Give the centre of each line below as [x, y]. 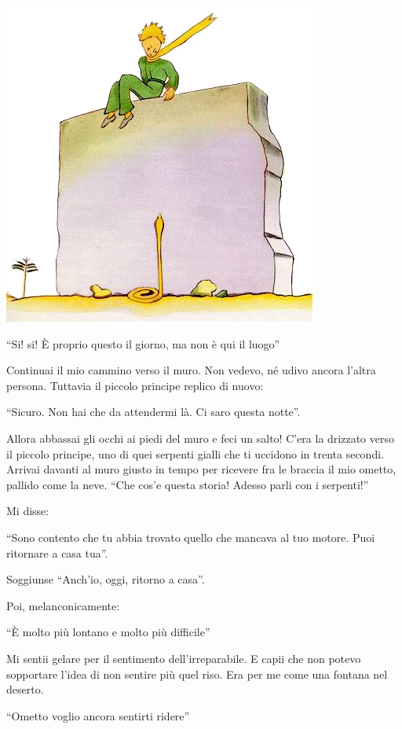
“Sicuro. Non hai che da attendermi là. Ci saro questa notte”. [153, 412]
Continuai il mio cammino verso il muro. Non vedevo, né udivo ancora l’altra [191, 370]
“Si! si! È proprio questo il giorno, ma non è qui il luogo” [143, 343]
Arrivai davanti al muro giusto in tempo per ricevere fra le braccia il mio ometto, [201, 469]
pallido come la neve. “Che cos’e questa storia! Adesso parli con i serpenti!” [188, 484]
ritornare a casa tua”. [57, 552]
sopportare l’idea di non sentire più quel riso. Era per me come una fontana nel [197, 674]
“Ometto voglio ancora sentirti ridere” [98, 715]
